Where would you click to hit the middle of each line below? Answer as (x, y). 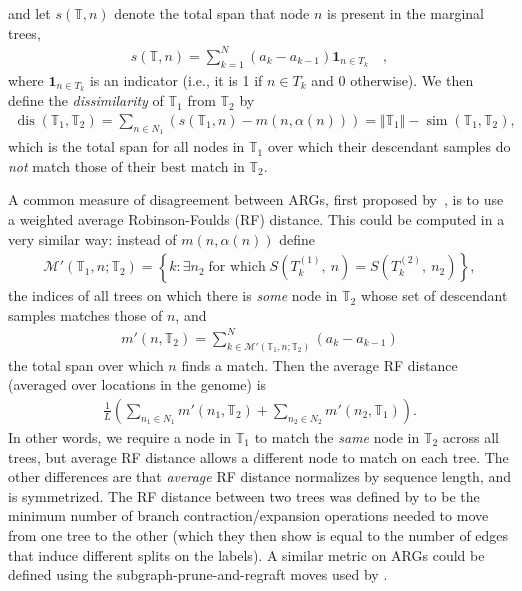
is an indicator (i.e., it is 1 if (176, 79)
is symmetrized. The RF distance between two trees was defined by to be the (244, 495)
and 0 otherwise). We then (392, 79)
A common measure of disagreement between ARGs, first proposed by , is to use (256, 199)
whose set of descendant (434, 295)
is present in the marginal (405, 13)
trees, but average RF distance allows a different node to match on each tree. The (258, 456)
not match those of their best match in (126, 165)
